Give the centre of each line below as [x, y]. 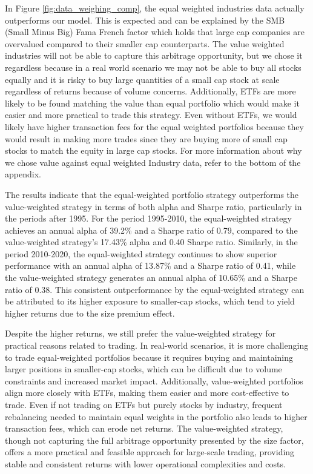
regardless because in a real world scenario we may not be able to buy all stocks [153, 67]
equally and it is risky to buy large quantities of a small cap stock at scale [142, 79]
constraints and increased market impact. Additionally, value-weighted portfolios [154, 380]
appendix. [23, 174]
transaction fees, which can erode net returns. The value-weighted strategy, [144, 428]
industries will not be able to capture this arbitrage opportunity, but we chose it [154, 55]
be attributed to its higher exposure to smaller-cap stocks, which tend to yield [150, 301]
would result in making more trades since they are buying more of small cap [146, 138]
